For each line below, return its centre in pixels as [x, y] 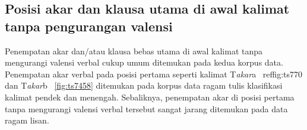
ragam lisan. [27, 120]
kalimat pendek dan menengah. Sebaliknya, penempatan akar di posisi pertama [150, 97]
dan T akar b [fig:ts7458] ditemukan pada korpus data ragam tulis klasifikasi [144, 85]
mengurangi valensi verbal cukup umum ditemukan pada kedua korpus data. [144, 62]
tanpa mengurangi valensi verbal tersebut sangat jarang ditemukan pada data [146, 108]
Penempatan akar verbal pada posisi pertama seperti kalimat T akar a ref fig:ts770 [154, 74]
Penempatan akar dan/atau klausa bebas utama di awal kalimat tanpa [134, 51]
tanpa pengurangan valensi [89, 26]
